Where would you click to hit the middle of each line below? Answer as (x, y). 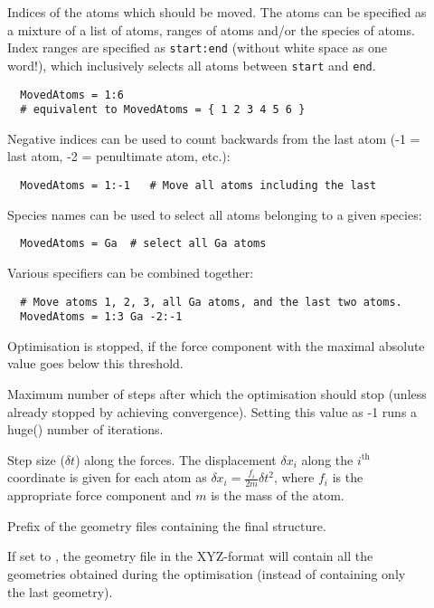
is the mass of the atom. (278, 495)
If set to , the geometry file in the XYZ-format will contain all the (190, 556)
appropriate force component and (99, 495)
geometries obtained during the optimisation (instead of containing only (207, 573)
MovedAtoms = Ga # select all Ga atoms (143, 244)
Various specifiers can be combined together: (131, 272)
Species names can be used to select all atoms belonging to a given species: (215, 214)
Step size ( (36, 459)
